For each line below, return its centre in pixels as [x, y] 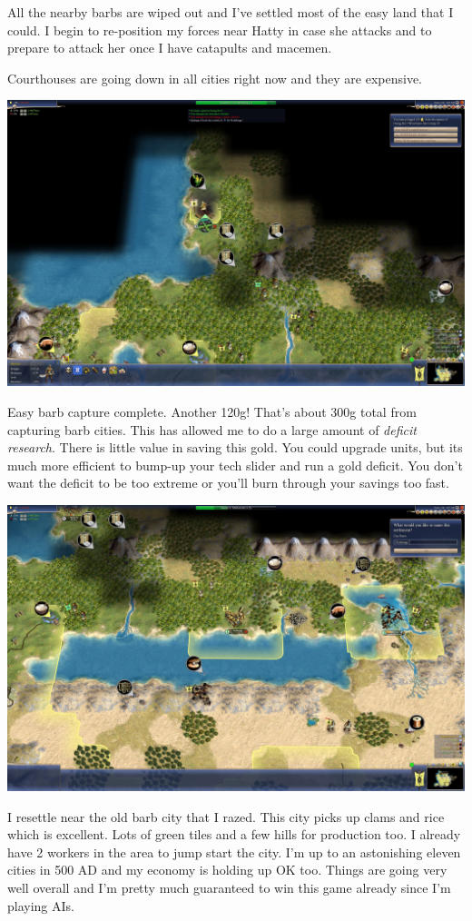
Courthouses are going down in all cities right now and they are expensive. [215, 78]
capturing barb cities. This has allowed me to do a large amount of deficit [212, 429]
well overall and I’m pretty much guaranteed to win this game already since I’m [229, 887]
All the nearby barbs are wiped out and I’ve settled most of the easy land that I [231, 12]
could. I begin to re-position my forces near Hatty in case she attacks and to [220, 30]
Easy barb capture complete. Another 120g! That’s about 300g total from [212, 411]
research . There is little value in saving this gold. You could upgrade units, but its [235, 447]
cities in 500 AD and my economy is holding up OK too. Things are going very [227, 870]
